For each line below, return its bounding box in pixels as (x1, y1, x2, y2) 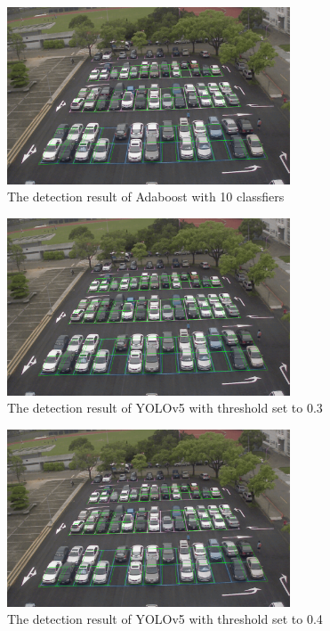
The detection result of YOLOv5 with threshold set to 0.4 (7, 610, 323, 628)
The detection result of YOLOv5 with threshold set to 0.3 (7, 398, 323, 417)
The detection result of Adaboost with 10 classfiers (7, 187, 285, 206)
